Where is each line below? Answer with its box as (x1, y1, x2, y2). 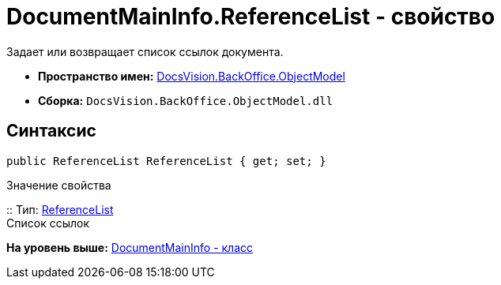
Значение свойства (6, 178, 111, 192)
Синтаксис (6, 121, 96, 141)
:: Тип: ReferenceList (6, 202, 114, 216)
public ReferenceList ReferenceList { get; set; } (6, 154, 326, 167)
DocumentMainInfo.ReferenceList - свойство (6, 3, 495, 30)
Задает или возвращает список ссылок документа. (6, 44, 284, 58)
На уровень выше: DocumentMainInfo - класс (6, 240, 254, 254)
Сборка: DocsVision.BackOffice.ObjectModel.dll (38, 93, 333, 107)
